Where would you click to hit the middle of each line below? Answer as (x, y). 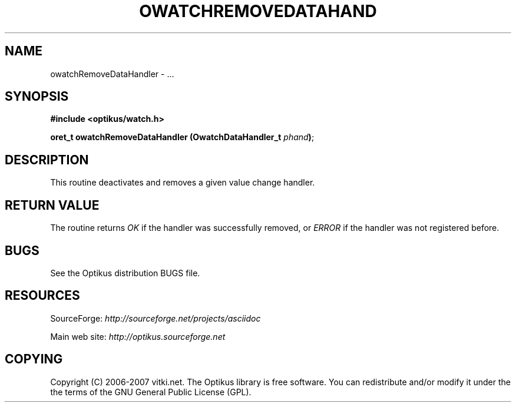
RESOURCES (42, 296)
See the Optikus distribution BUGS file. (125, 273)
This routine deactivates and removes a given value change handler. (183, 183)
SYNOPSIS (37, 97)
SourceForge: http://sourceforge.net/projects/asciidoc (156, 318)
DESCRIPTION (47, 160)
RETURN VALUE (52, 205)
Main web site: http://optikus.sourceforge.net (138, 336)
